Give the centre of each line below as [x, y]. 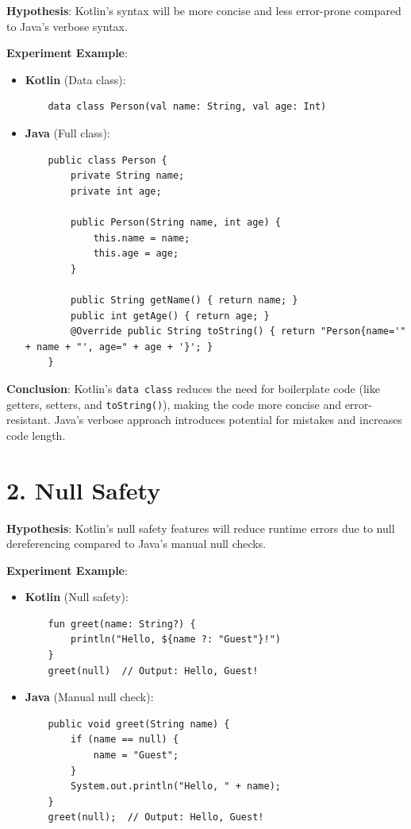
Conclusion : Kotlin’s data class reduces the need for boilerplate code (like [193, 388]
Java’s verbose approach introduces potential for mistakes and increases [228, 420]
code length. [36, 435]
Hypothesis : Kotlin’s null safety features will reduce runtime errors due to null [201, 528]
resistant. [29, 420]
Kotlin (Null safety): [77, 597]
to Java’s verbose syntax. [67, 26]
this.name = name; [142, 238]
